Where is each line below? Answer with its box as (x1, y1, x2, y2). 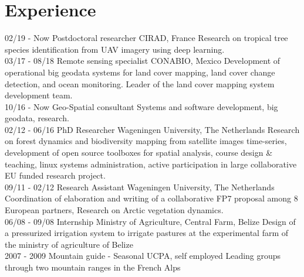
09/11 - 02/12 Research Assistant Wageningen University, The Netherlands (5, 180, 275, 193)
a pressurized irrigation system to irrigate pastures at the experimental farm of (5, 227, 289, 239)
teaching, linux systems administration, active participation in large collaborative (5, 158, 297, 170)
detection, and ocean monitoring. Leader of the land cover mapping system (5, 77, 275, 90)
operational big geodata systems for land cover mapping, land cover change (5, 66, 275, 78)
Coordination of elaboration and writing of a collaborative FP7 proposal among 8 (5, 192, 298, 204)
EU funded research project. (5, 169, 106, 182)
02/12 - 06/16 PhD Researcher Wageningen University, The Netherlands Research (5, 123, 300, 135)
